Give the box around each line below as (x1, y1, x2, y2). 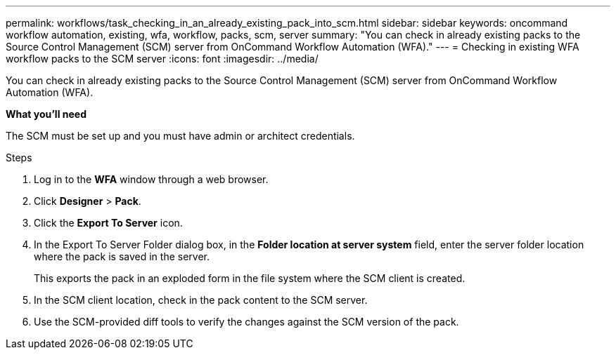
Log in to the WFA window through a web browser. (34, 173, 269, 185)
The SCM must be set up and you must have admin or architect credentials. (6, 130, 355, 142)
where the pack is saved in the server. (34, 250, 210, 262)
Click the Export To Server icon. (34, 217, 183, 229)
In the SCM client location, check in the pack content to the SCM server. (34, 294, 368, 306)
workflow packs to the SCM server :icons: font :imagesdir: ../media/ (6, 53, 319, 65)
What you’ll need (6, 108, 86, 120)
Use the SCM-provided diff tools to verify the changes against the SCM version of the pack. (34, 316, 459, 328)
